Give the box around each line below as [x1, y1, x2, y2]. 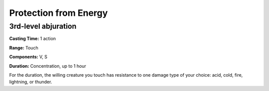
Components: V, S [9, 54, 47, 60]
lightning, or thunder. [9, 79, 52, 85]
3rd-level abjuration [9, 22, 77, 31]
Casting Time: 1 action [9, 36, 56, 42]
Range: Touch [9, 45, 38, 50]
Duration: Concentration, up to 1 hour [9, 63, 87, 69]
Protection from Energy [9, 7, 108, 18]
